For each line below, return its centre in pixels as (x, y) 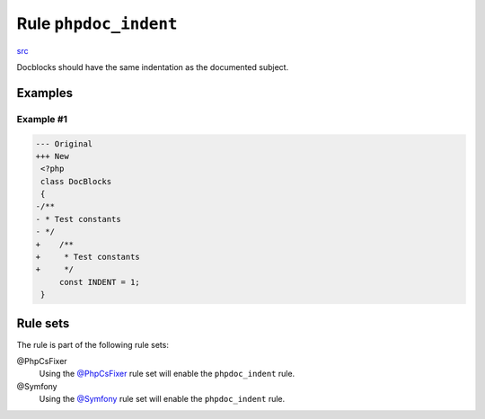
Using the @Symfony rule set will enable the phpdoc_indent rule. (162, 399)
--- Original (64, 143)
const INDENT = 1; (100, 282)
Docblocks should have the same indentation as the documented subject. (153, 67)
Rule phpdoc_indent (97, 23)
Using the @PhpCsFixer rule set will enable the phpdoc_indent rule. (167, 374)
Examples (45, 93)
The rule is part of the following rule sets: (93, 344)
